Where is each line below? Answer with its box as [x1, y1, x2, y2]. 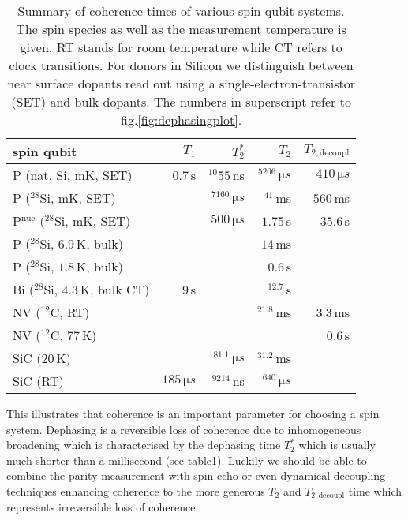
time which [348, 482, 402, 499]
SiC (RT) [13, 372, 64, 390]
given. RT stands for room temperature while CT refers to [20, 38, 342, 56]
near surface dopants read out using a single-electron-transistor [7, 74, 355, 92]
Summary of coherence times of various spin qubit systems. [17, 2, 345, 20]
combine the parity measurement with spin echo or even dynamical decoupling [6, 467, 386, 484]
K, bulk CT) [80, 280, 150, 298]
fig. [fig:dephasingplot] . [121, 110, 242, 129]
